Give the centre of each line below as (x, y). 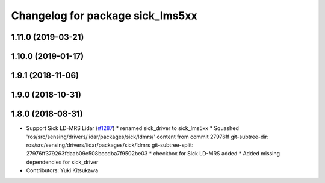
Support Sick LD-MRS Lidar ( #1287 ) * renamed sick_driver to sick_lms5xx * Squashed (132, 128)
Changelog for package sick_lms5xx (104, 16)
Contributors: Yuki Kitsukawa (62, 170)
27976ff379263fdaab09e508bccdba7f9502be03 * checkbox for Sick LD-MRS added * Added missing (153, 154)
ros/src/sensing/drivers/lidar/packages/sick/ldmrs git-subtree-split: (110, 145)
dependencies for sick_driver (62, 162)
